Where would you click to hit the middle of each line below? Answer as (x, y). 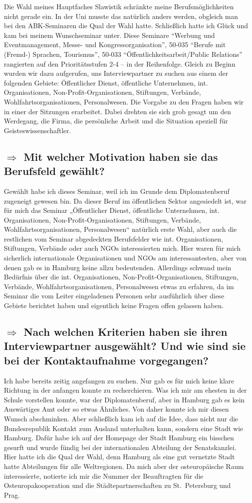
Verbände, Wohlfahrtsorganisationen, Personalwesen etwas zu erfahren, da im (119, 286)
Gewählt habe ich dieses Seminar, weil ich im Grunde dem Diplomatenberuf (117, 191)
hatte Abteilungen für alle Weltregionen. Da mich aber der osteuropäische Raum (124, 466)
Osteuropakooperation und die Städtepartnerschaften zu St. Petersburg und (118, 485)
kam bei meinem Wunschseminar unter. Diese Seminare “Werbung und (109, 35)
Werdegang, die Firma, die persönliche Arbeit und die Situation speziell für (116, 121)
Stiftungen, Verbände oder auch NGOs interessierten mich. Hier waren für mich (122, 248)
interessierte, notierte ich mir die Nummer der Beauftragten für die (104, 476)
